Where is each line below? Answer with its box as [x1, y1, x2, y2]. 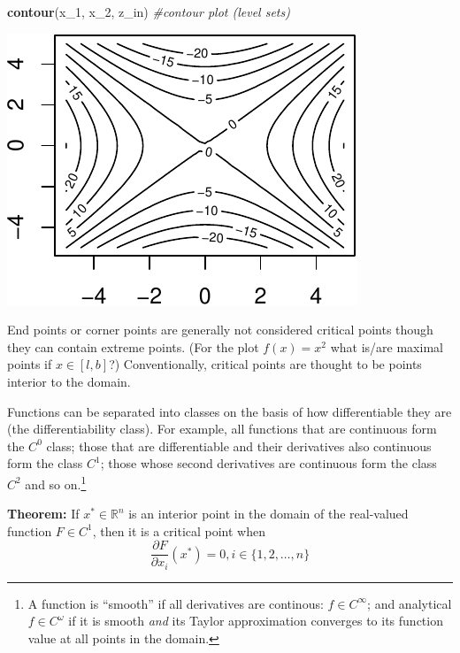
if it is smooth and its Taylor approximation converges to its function [68, 611, 443, 630]
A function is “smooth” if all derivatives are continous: [27, 594, 324, 612]
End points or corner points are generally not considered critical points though [7, 320, 433, 339]
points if [7, 355, 52, 373]
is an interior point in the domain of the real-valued [128, 504, 409, 523]
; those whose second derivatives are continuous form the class [100, 454, 437, 472]
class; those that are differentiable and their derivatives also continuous [46, 436, 432, 455]
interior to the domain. [7, 372, 131, 390]
